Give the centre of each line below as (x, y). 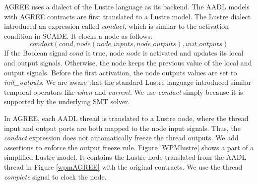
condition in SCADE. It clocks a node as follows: (78, 35)
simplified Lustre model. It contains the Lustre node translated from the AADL (125, 157)
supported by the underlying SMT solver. (67, 101)
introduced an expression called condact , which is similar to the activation (116, 26)
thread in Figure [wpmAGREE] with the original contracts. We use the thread (123, 166)
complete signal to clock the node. (55, 176)
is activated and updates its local (193, 53)
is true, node (105, 53)
